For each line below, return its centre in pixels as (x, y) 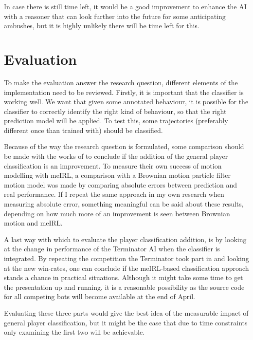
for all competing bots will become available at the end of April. (99, 296)
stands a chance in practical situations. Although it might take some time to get (124, 277)
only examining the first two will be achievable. (74, 332)
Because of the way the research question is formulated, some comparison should (124, 146)
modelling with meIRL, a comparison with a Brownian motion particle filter (117, 175)
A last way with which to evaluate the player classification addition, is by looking (125, 239)
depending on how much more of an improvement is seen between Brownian (117, 213)
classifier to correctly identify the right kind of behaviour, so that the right (115, 111)
